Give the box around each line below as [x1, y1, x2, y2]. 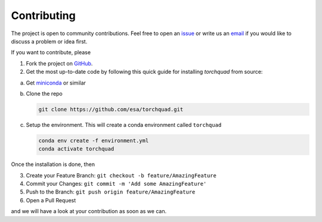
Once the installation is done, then [11, 161, 95, 168]
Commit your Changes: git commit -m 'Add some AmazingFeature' [26, 180, 207, 187]
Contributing [11, 9, 76, 22]
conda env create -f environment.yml [38, 137, 149, 144]
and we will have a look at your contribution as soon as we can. [11, 208, 167, 215]
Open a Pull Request [26, 196, 76, 204]
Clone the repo [26, 90, 63, 97]
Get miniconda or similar [26, 79, 86, 86]
